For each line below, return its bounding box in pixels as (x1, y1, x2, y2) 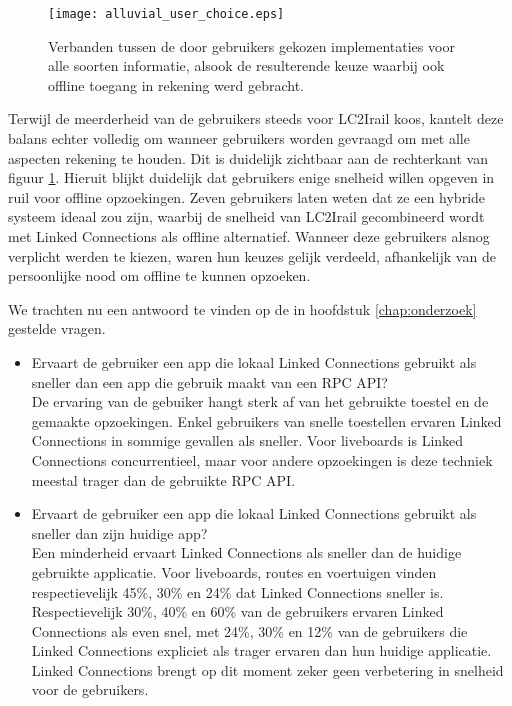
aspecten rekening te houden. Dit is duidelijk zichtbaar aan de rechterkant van (8, 147, 489, 168)
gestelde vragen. (8, 318, 106, 339)
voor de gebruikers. (31, 679, 149, 700)
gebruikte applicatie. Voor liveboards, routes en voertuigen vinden (31, 561, 437, 582)
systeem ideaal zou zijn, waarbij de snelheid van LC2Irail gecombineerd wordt (8, 206, 485, 227)
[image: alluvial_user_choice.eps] (48, 7, 285, 21)
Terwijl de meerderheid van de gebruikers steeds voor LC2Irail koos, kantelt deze (8, 108, 504, 129)
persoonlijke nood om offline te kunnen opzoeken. (8, 265, 311, 286)
